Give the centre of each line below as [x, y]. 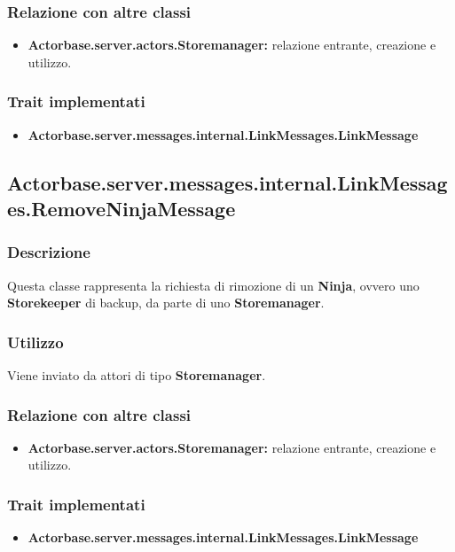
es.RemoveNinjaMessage [122, 208]
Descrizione [49, 252]
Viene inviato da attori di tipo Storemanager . [137, 375]
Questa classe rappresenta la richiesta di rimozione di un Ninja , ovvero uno [213, 285]
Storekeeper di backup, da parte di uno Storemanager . [166, 303]
